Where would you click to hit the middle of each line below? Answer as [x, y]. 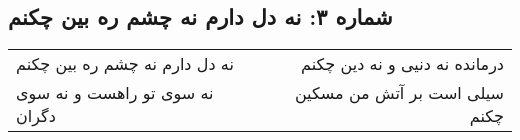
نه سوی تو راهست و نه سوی [115, 93]
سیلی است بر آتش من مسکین [399, 93]
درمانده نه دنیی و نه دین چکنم [402, 64]
